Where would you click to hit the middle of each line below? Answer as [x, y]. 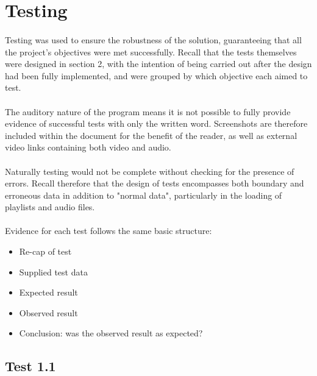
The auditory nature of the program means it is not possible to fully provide [148, 111]
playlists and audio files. [50, 207]
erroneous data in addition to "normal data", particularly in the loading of [144, 195]
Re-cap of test [45, 251]
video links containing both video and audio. [88, 147]
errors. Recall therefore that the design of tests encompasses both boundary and [155, 183]
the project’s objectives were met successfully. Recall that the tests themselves [151, 51]
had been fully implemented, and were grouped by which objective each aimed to [156, 75]
